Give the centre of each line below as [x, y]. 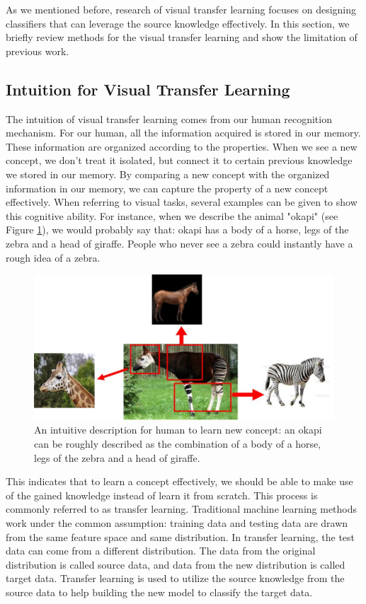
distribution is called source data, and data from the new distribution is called [176, 564]
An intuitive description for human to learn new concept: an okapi [178, 430]
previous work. [38, 51]
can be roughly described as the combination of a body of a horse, [178, 443]
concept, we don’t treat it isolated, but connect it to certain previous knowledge [179, 160]
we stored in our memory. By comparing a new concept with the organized [168, 174]
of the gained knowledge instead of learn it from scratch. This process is [162, 495]
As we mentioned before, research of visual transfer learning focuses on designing [181, 9]
